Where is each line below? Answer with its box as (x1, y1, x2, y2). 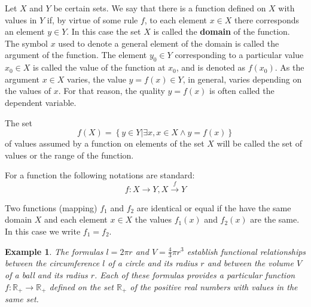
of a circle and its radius (108, 257, 198, 269)
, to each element (144, 13, 208, 26)
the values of (5, 84, 51, 97)
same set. (5, 292, 39, 305)
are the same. (250, 213, 300, 226)
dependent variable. (5, 96, 77, 108)
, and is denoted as (176, 61, 246, 74)
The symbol (5, 37, 48, 49)
